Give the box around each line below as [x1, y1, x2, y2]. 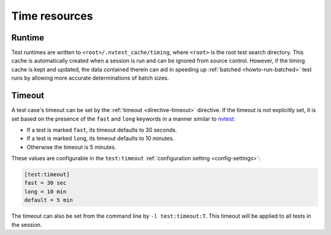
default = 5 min [24, 196, 74, 204]
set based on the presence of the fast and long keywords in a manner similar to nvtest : [11, 115, 235, 122]
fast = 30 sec [24, 179, 67, 187]
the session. [11, 221, 42, 228]
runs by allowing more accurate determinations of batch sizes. [11, 74, 169, 82]
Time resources [11, 9, 93, 23]
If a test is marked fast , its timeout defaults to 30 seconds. [26, 126, 177, 133]
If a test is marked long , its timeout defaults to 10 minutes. [26, 135, 175, 142]
